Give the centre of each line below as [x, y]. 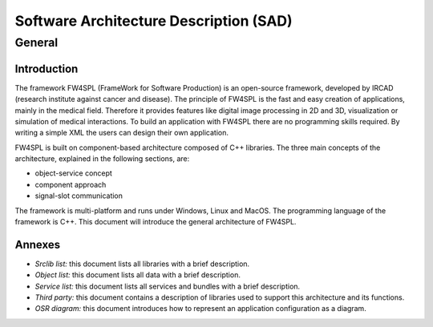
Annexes [37, 244]
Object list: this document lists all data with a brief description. [138, 275]
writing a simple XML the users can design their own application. [121, 133]
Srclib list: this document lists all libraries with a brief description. [142, 264]
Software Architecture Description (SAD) [154, 21]
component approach [71, 184]
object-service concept [73, 173]
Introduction [47, 69]
